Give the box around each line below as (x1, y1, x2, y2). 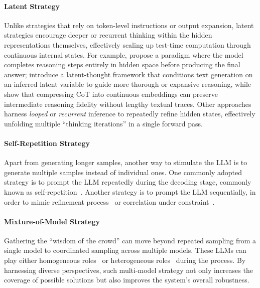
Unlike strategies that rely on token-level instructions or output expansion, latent (4, 20, 254, 30)
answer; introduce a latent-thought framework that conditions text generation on (4, 69, 253, 79)
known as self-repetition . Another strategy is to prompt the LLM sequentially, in (4, 186, 256, 197)
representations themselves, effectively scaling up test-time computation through (4, 39, 251, 50)
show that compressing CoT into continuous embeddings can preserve (4, 88, 218, 99)
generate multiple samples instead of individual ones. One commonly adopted (4, 167, 242, 177)
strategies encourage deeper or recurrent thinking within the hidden (4, 30, 212, 40)
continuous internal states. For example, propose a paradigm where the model (4, 49, 243, 60)
